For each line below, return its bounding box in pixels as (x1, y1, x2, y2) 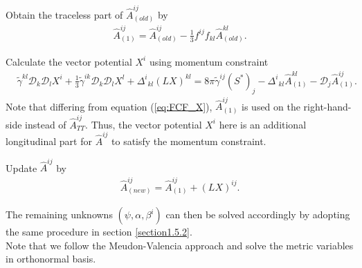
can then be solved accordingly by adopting (165, 207, 350, 222)
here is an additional (219, 117, 307, 131)
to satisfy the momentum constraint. (111, 133, 266, 148)
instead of (25, 117, 66, 131)
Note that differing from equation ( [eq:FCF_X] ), (6, 99, 212, 113)
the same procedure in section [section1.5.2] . (6, 224, 192, 239)
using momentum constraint (149, 54, 269, 68)
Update (6, 160, 37, 175)
